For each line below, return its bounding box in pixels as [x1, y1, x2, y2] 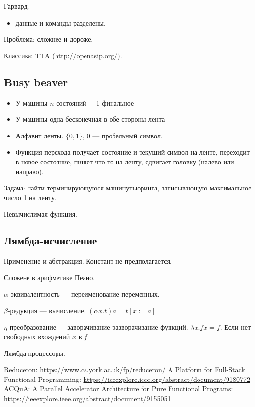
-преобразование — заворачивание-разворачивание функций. [7, 322, 188, 332]
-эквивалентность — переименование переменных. [8, 289, 160, 299]
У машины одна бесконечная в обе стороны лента [15, 114, 165, 124]
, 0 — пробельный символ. [83, 130, 163, 140]
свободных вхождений [4, 331, 70, 342]
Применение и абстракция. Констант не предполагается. [4, 256, 172, 266]
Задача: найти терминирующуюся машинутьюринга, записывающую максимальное [4, 183, 252, 193]
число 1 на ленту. [4, 192, 57, 202]
